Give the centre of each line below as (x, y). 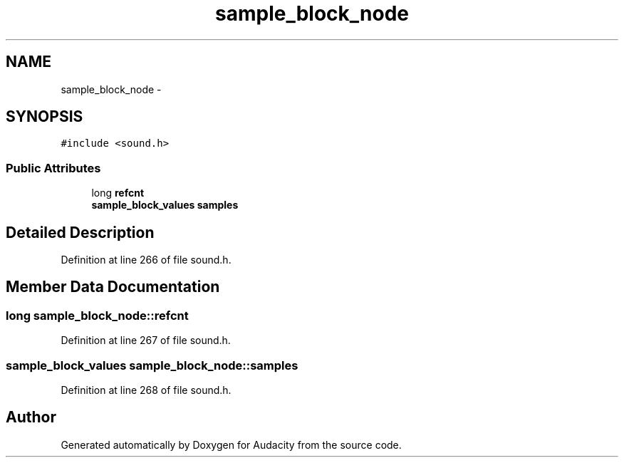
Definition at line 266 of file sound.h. (146, 260)
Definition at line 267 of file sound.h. (146, 340)
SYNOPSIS (45, 117)
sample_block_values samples (165, 205)
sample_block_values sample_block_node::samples (152, 365)
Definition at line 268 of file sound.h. (146, 390)
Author (31, 417)
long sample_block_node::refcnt (97, 315)
